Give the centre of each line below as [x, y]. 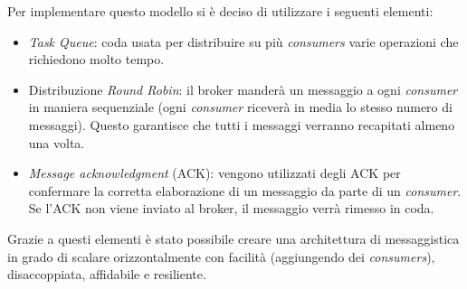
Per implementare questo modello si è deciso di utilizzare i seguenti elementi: [220, 11]
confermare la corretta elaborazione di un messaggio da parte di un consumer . [245, 190]
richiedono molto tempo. [96, 59]
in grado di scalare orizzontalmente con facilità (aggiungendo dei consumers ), [221, 256]
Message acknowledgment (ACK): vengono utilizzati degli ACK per [214, 173]
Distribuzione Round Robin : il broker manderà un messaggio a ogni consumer [243, 89]
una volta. [57, 142]
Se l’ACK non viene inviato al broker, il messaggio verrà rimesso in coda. [231, 208]
